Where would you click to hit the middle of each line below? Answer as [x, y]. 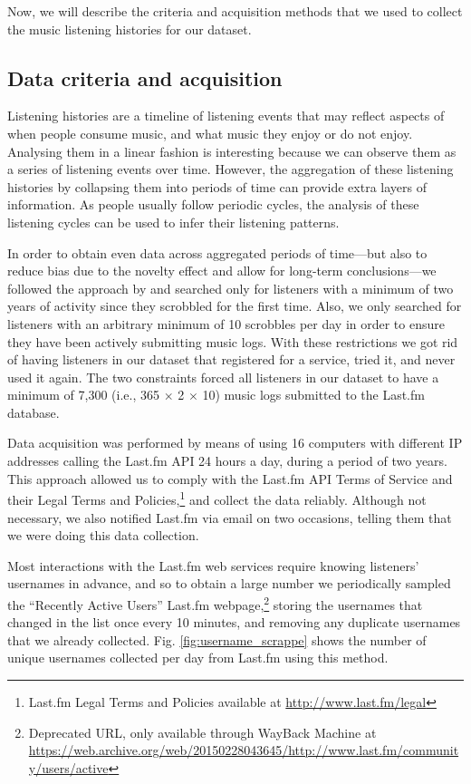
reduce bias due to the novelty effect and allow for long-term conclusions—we [222, 271]
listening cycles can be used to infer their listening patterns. [173, 222]
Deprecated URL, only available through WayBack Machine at [202, 732]
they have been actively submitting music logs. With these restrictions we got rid [233, 341]
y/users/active [68, 767]
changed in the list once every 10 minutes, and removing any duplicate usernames [234, 622]
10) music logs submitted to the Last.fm [313, 395]
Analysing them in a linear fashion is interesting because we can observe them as [232, 151]
